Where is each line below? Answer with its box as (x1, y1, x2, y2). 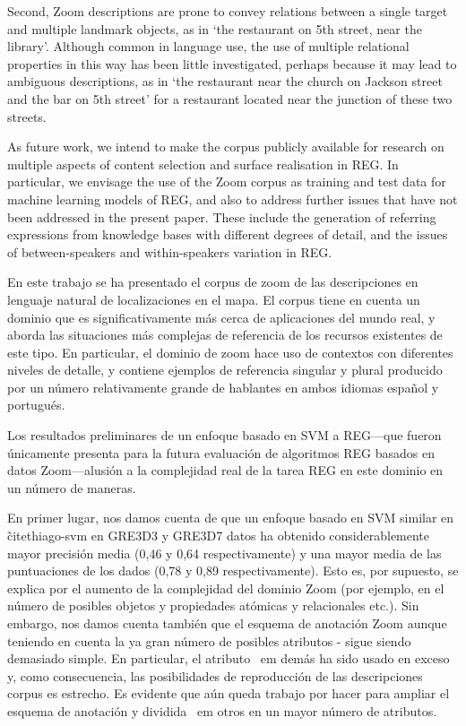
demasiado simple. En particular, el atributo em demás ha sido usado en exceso (7, 649, 450, 668)
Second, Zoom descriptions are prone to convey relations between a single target (7, 2, 448, 20)
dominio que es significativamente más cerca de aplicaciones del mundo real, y (7, 307, 436, 326)
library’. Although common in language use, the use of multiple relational (7, 37, 410, 56)
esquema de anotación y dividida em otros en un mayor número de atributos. (7, 701, 437, 720)
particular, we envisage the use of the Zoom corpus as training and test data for (7, 172, 446, 191)
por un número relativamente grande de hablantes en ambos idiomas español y (7, 377, 439, 396)
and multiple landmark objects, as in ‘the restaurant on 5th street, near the (7, 19, 422, 38)
